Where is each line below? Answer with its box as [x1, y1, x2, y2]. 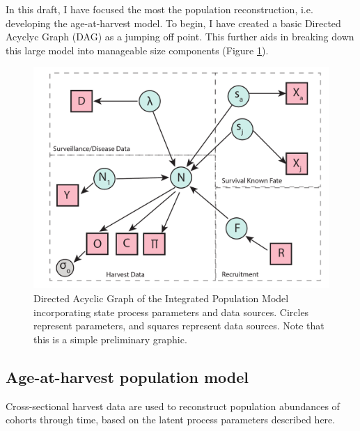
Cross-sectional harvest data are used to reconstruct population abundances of [6, 398, 340, 413]
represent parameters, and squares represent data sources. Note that [33, 318, 324, 333]
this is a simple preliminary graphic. [33, 331, 187, 346]
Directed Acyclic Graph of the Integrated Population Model [33, 290, 289, 305]
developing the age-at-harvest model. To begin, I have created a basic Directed [6, 15, 341, 30]
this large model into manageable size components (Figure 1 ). [6, 42, 269, 57]
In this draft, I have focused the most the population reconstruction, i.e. [6, 2, 313, 16]
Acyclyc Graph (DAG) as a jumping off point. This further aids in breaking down [6, 29, 354, 44]
